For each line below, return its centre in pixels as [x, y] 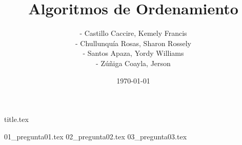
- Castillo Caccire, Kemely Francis [133, 33]
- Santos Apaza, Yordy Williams [133, 53]
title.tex [16, 119]
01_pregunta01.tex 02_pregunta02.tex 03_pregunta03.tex [96, 136]
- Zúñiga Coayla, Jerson [133, 63]
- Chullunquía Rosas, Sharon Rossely [133, 43]
